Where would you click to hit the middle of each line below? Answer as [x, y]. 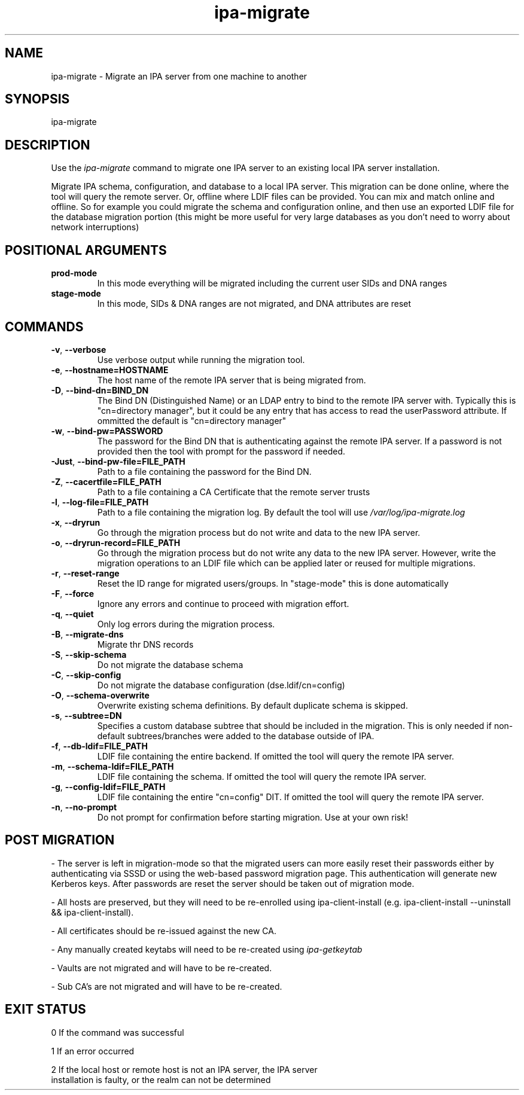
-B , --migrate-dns [87, 634]
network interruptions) [95, 227]
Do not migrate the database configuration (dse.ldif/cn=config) [221, 685]
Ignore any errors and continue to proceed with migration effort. [223, 603]
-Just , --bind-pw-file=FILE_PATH [118, 461]
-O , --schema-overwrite [100, 695]
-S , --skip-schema [89, 654]
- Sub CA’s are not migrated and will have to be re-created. [167, 986]
